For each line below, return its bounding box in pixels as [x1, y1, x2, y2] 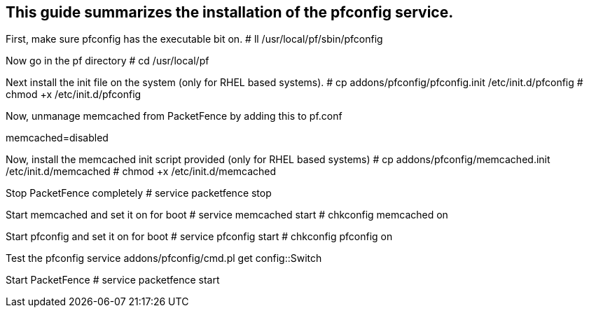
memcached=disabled [6, 132, 109, 144]
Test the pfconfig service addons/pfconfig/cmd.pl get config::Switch [6, 252, 322, 265]
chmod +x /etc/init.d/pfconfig [6, 88, 141, 101]
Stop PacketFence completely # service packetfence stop [6, 187, 272, 200]
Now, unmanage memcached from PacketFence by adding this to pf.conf [6, 110, 342, 123]
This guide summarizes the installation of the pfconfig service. [6, 4, 454, 21]
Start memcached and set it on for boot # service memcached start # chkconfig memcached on [6, 209, 448, 221]
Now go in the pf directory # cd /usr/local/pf [6, 55, 209, 67]
